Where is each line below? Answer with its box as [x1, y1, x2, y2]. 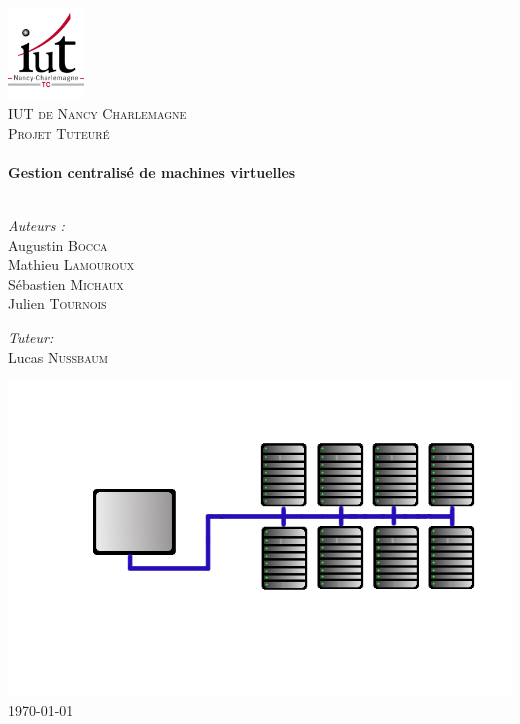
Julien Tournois [8, 293, 107, 314]
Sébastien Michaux [8, 273, 124, 294]
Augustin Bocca [8, 234, 108, 255]
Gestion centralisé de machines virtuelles [8, 161, 296, 182]
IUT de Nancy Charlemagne [8, 103, 187, 124]
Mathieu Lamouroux [8, 254, 135, 275]
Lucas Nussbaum [8, 346, 109, 367]
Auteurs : [8, 215, 65, 235]
